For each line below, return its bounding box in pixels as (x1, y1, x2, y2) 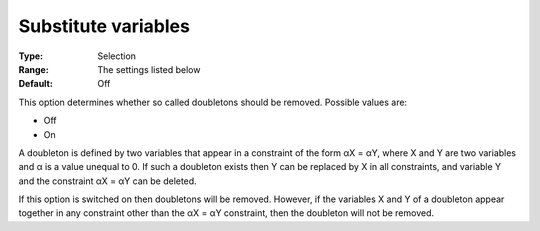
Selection (97, 50, 137, 62)
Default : (18, 78, 54, 90)
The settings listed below (97, 63, 201, 75)
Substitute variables (18, 15, 190, 37)
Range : (18, 63, 49, 75)
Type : (18, 50, 44, 62)
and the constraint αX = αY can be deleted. (18, 175, 197, 187)
